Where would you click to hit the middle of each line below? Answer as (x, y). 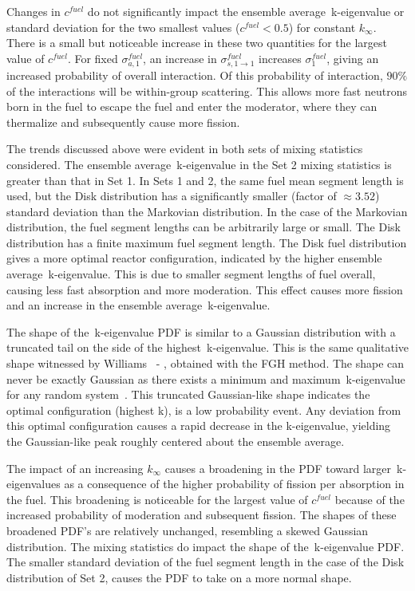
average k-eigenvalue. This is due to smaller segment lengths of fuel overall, (191, 274)
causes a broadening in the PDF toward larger (278, 468)
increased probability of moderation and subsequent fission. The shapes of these (202, 515)
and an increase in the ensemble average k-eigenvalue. (138, 305)
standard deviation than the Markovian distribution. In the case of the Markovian (207, 211)
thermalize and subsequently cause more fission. (123, 122)
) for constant (322, 27)
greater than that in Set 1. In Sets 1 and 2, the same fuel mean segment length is (205, 180)
